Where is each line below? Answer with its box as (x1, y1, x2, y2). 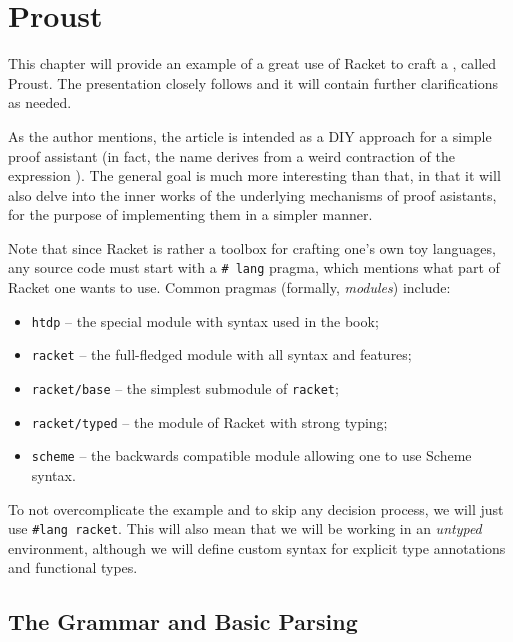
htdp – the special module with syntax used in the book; (31, 310, 379, 331)
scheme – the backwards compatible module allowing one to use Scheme (31, 445, 472, 466)
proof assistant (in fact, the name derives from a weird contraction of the (8, 145, 455, 166)
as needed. (8, 92, 72, 113)
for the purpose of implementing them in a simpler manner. (8, 204, 373, 225)
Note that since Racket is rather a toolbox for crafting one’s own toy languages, (8, 237, 496, 258)
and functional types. (8, 557, 138, 578)
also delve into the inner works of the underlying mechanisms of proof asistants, (8, 184, 497, 205)
